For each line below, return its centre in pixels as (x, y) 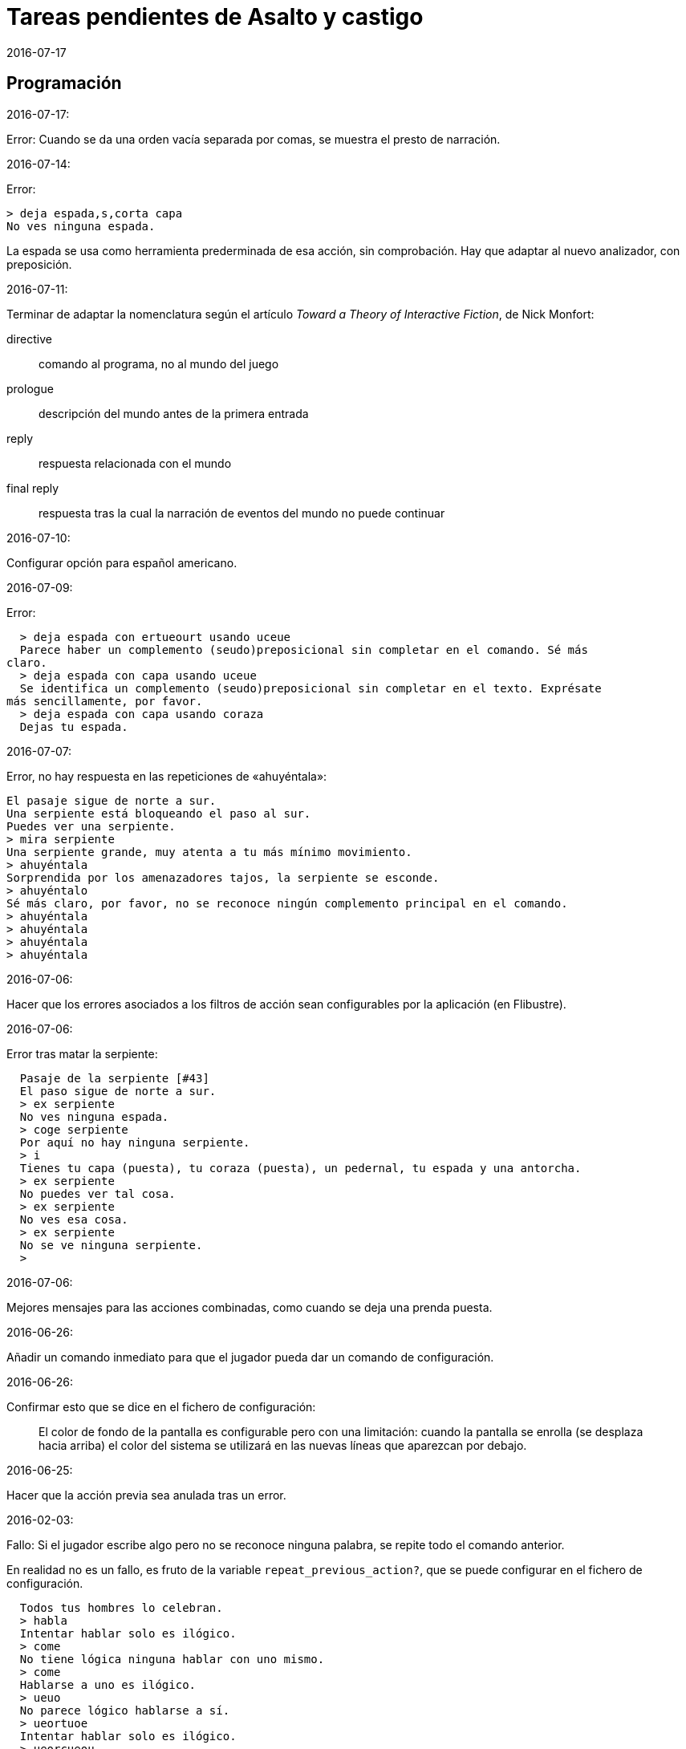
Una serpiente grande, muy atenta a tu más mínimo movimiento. (209, 852)
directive (29, 339)
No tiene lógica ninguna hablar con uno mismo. (172, 1659)
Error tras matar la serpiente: (82, 1053)
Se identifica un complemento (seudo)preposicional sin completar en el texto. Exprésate (311, 688)
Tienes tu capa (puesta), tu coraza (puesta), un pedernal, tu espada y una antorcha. (300, 1168)
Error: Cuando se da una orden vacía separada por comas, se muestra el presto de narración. (254, 139)
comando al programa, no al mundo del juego (159, 363)
